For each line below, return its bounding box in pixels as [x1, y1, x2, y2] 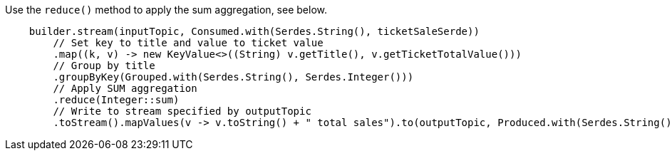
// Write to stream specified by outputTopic [53, 105, 311, 117]
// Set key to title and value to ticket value [53, 37, 324, 48]
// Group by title [53, 60, 155, 71]
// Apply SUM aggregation [53, 83, 197, 94]
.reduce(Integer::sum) [53, 94, 180, 105]
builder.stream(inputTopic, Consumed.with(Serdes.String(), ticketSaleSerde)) [29, 26, 480, 37]
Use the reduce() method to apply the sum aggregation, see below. [5, 4, 327, 16]
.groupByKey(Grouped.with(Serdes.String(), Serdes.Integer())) [53, 71, 414, 83]
